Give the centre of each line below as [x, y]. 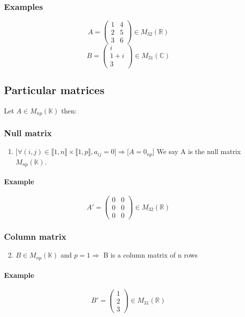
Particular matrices [54, 89]
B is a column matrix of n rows [151, 255]
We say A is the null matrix [199, 151]
